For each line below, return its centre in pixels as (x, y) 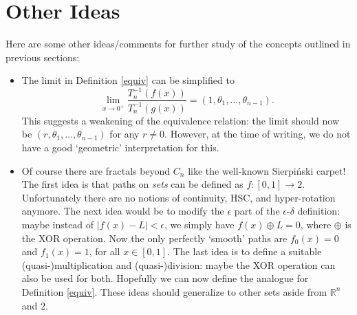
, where (316, 224)
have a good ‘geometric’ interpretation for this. (120, 147)
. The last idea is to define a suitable (245, 251)
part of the (257, 211)
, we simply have (199, 224)
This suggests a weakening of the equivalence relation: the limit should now (181, 120)
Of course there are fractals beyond (96, 170)
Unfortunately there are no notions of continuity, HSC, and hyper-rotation (178, 197)
